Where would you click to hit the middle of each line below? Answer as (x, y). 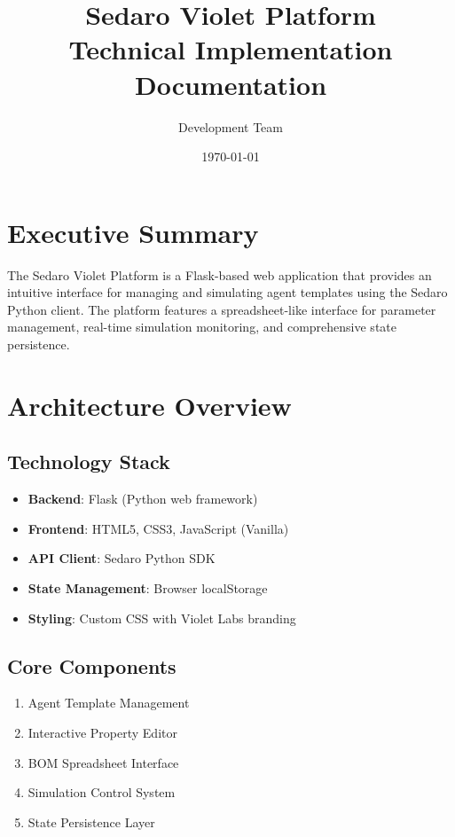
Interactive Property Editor (102, 732)
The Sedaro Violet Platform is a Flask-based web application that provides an (220, 274)
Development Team (230, 126)
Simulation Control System (102, 792)
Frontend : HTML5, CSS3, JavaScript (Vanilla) (158, 528)
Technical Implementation (231, 49)
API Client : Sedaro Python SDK (122, 558)
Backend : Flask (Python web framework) (143, 499)
